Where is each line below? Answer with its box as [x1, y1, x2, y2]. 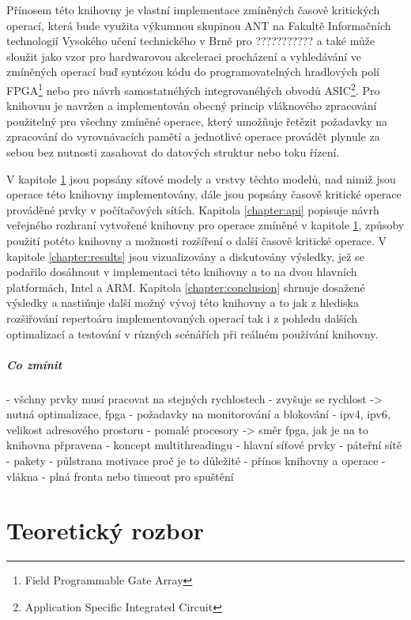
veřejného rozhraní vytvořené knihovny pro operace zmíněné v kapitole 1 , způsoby [6, 217, 405, 233]
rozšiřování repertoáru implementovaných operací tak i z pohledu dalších [6, 309, 358, 326]
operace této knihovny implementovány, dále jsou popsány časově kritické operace [6, 186, 402, 202]
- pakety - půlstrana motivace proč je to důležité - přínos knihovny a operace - [6, 452, 386, 469]
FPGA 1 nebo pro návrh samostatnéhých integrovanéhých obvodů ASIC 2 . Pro [6, 79, 380, 98]
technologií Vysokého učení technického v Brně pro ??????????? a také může [6, 32, 375, 49]
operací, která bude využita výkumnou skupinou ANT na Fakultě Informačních [6, 17, 391, 33]
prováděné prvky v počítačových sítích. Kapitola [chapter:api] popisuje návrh [6, 201, 379, 217]
